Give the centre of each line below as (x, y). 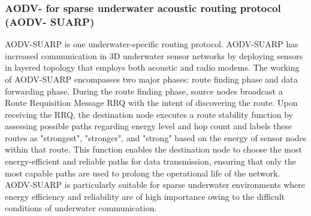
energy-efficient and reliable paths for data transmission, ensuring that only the (150, 161)
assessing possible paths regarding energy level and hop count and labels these (149, 126)
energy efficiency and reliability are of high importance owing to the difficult (145, 196)
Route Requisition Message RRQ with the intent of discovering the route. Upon (151, 103)
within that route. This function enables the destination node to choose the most (153, 149)
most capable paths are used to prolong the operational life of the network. (143, 173)
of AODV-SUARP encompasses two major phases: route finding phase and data (151, 79)
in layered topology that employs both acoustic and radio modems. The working (152, 67)
